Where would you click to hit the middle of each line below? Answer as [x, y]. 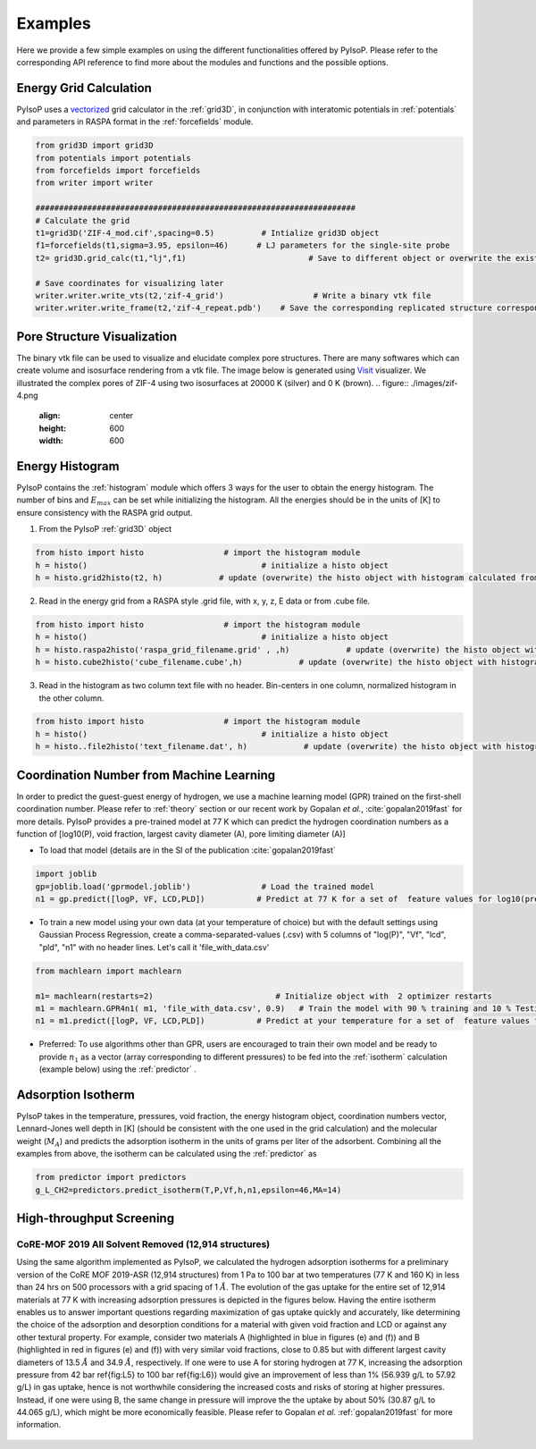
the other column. [71, 698]
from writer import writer [94, 183]
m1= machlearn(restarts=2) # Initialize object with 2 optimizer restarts [264, 996]
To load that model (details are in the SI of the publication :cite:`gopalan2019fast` [188, 850]
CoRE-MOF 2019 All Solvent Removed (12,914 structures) [143, 1244]
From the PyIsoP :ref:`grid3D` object [105, 529]
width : [51, 441]
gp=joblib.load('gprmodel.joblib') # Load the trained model [205, 886]
